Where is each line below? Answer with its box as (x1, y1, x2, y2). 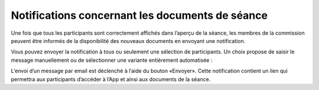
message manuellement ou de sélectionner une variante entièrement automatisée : (11, 56, 213, 64)
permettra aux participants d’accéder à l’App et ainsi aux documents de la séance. (11, 75, 211, 82)
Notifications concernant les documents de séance (11, 9, 268, 22)
